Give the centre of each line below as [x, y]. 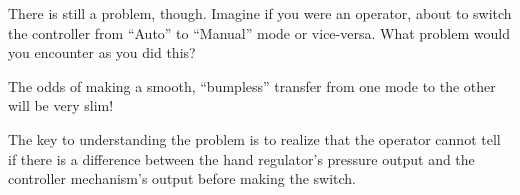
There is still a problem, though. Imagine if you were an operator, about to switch [260, 13]
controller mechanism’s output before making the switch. [182, 178]
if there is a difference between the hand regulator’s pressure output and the [241, 158]
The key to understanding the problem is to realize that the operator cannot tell [254, 138]
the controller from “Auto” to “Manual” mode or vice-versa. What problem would [259, 32]
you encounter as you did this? [102, 52]
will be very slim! [61, 105]
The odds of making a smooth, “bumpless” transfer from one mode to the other [252, 85]
